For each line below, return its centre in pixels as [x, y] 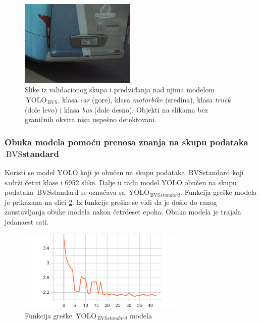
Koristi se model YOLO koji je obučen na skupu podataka [95, 172]
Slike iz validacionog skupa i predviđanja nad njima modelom [120, 90]
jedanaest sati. [27, 221]
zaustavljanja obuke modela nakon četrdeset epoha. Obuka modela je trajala [123, 212]
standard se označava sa [88, 192]
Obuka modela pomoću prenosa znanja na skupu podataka [126, 142]
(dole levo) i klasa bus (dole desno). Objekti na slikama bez [116, 109]
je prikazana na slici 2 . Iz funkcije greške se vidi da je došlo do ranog [111, 202]
